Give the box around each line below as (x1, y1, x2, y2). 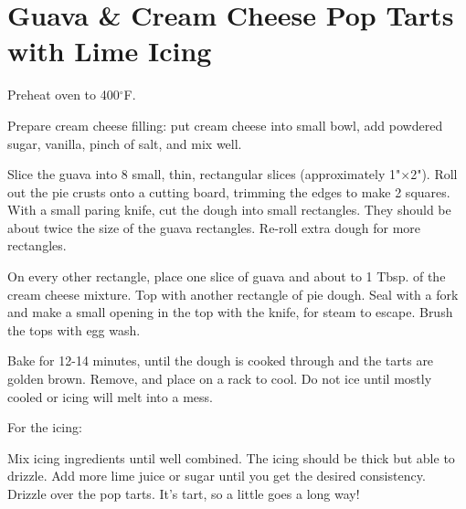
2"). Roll (410, 164, 458, 184)
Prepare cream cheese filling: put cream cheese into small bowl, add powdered (7, 115, 443, 134)
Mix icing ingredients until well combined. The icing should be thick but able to (7, 448, 455, 467)
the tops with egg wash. (7, 320, 141, 339)
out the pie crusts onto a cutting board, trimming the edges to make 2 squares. (7, 182, 450, 201)
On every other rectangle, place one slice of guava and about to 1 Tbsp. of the (7, 267, 446, 286)
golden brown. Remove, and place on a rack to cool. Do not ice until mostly (7, 369, 432, 388)
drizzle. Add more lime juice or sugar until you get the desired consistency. (7, 466, 426, 485)
